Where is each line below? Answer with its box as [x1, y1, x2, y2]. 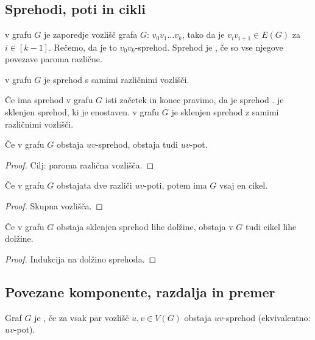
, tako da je [182, 28, 225, 41]
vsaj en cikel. [219, 179, 268, 192]
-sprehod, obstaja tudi [95, 138, 179, 151]
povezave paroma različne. [5, 52, 102, 65]
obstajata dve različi [56, 179, 132, 192]
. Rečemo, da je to [49, 40, 117, 53]
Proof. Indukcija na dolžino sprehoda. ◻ [5, 252, 157, 265]
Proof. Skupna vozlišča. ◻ [5, 200, 103, 212]
